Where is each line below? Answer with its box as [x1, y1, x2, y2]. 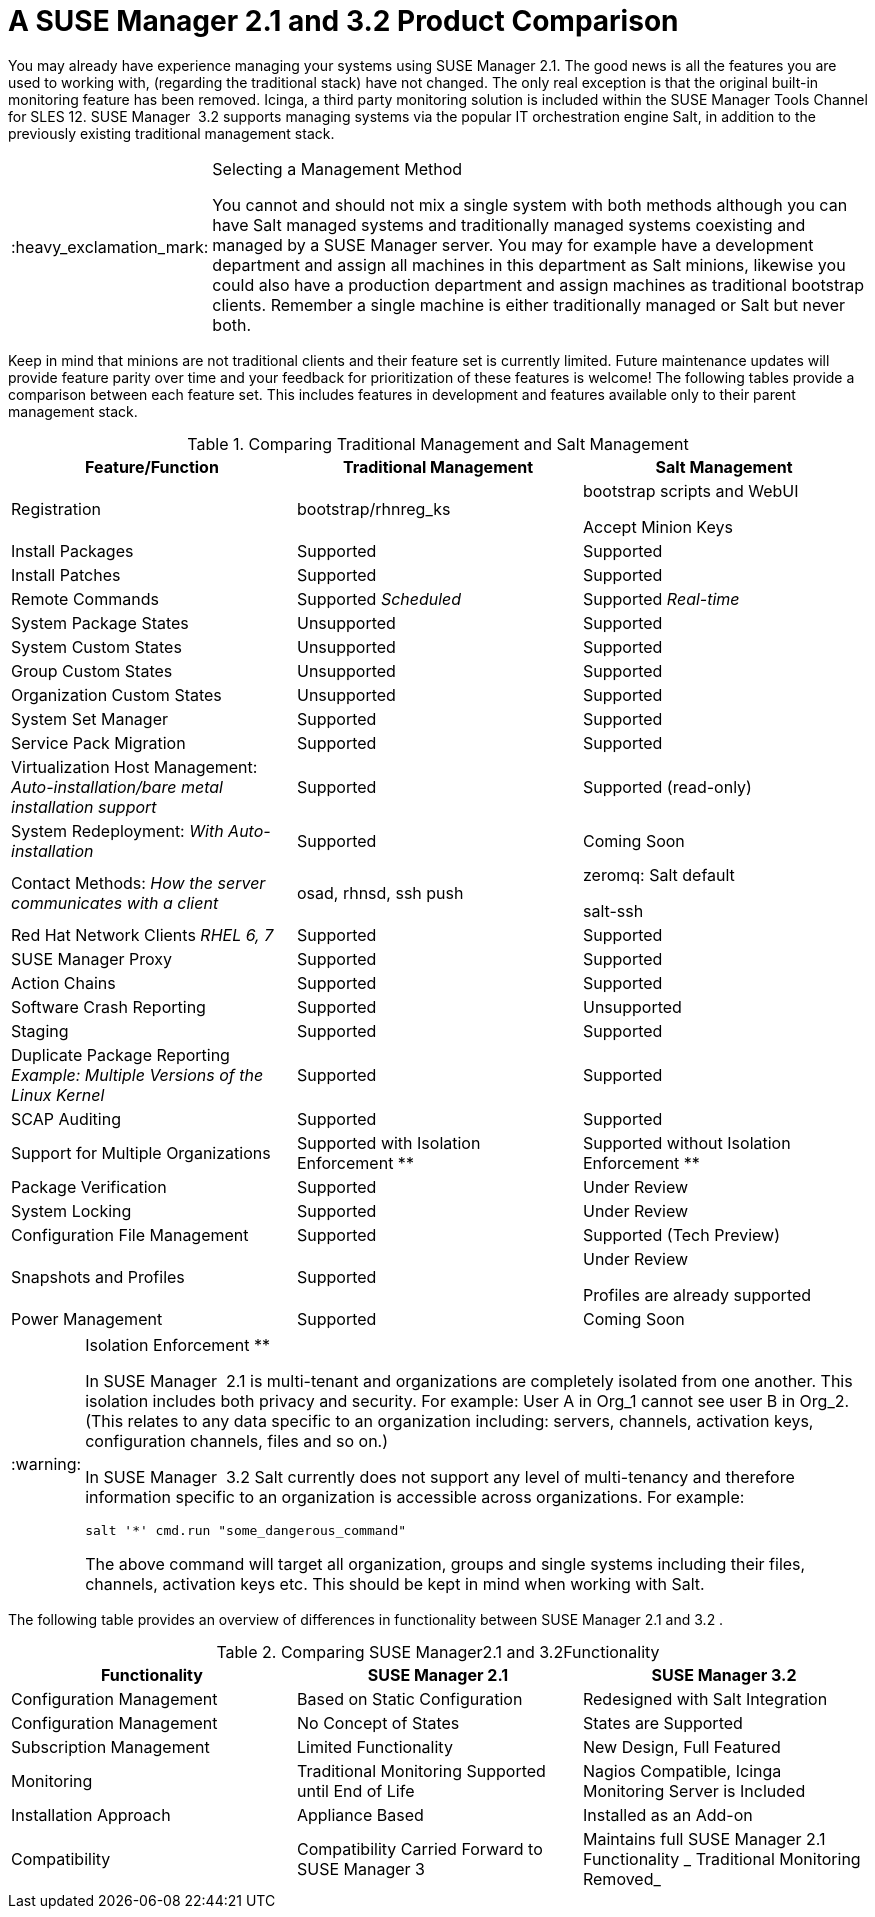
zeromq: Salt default [582, 864, 735, 885]
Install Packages [11, 540, 134, 561]
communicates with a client [11, 892, 219, 913]
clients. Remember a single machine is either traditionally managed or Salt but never [212, 294, 846, 315]
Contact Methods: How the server [11, 872, 266, 893]
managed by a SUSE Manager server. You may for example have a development [212, 234, 814, 255]
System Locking [11, 1200, 132, 1221]
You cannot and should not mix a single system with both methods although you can [212, 194, 848, 215]
